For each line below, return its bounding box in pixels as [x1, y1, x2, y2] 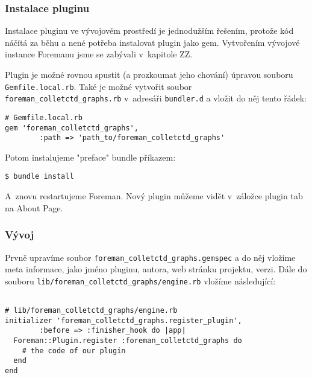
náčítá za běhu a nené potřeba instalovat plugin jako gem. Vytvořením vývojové [5, 36, 300, 48]
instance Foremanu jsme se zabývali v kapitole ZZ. [5, 48, 193, 60]
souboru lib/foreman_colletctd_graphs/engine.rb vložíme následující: [5, 274, 276, 287]
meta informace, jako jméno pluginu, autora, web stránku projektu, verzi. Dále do [5, 263, 307, 275]
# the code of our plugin [22, 346, 126, 355]
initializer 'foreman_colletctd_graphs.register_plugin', [5, 316, 242, 325]
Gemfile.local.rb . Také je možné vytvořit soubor [5, 80, 192, 92]
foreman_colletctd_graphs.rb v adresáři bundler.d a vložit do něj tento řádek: [5, 92, 307, 104]
